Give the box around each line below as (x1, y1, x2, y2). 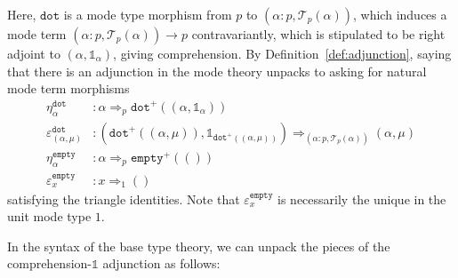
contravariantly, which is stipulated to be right (191, 25, 446, 43)
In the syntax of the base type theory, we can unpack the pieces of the (7, 236, 390, 255)
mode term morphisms (7, 79, 130, 98)
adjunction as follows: (102, 254, 221, 273)
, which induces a (353, 5, 447, 23)
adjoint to (7, 44, 60, 62)
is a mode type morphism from (63, 5, 232, 23)
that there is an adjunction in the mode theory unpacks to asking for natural (7, 61, 427, 80)
